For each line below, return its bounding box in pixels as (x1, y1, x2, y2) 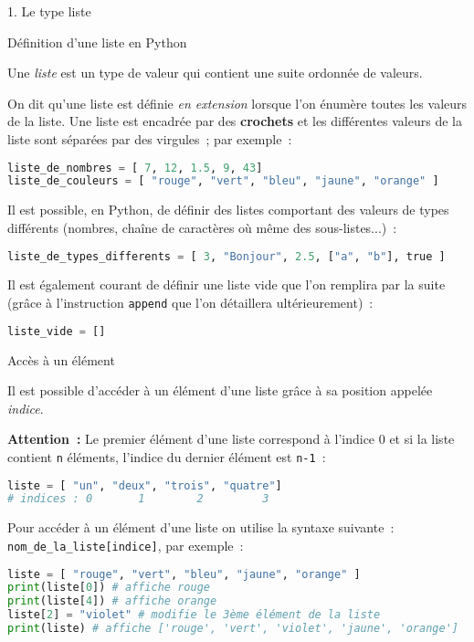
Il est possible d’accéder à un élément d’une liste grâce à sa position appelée (7, 381, 433, 400)
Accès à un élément (7, 350, 115, 369)
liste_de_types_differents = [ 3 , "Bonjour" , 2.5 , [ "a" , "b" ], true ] (7, 249, 446, 263)
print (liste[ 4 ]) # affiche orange (7, 595, 217, 608)
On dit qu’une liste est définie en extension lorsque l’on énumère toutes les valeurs (7, 93, 468, 112)
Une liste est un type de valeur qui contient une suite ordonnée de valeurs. (7, 63, 423, 82)
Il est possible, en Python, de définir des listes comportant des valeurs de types (7, 200, 449, 219)
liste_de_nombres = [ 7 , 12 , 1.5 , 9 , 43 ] (7, 161, 263, 174)
